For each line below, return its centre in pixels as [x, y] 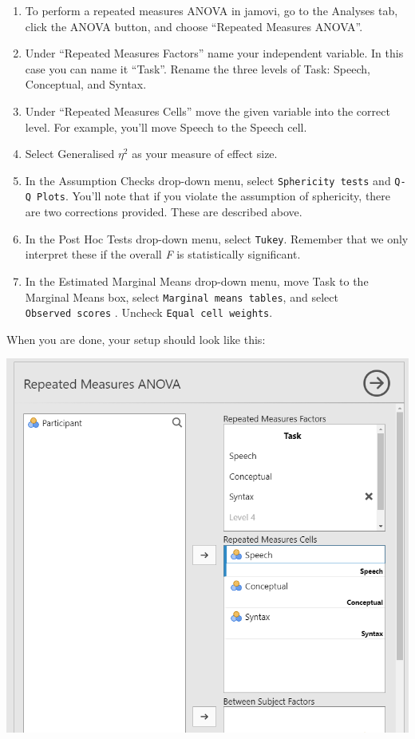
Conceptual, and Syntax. [86, 84]
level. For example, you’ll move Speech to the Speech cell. [166, 126]
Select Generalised [70, 154]
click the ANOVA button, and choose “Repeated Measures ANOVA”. [194, 26]
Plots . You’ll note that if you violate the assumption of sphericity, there [214, 196]
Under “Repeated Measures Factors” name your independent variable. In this [214, 53]
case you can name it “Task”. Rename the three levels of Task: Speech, [198, 68]
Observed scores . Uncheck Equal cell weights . [149, 312]
